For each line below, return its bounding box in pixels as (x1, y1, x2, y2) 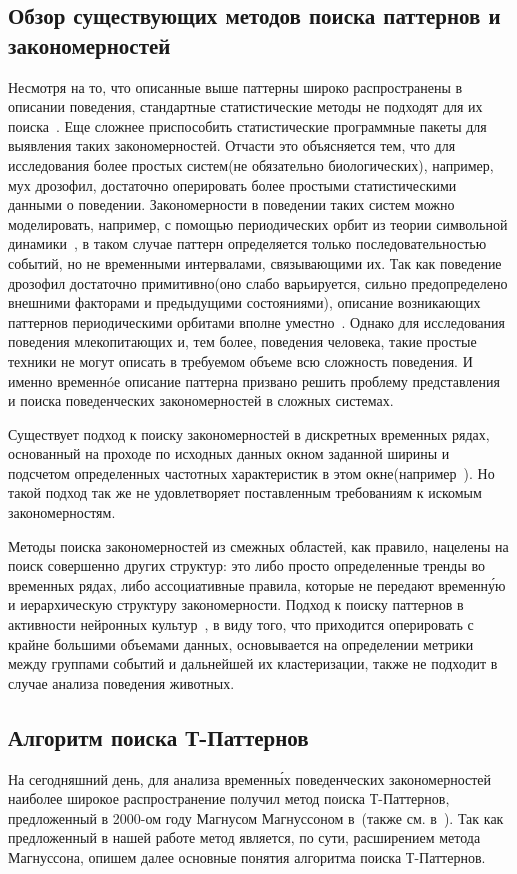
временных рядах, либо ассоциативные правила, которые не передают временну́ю (8, 574, 506, 595)
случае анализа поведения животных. (8, 672, 235, 693)
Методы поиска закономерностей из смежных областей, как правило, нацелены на (8, 535, 509, 556)
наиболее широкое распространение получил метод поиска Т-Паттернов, (8, 788, 450, 809)
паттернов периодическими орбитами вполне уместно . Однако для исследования (8, 311, 505, 332)
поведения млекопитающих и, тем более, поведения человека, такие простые (8, 331, 477, 352)
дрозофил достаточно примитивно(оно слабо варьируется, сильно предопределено (8, 272, 508, 293)
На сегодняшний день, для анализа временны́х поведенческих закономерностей (8, 768, 492, 789)
